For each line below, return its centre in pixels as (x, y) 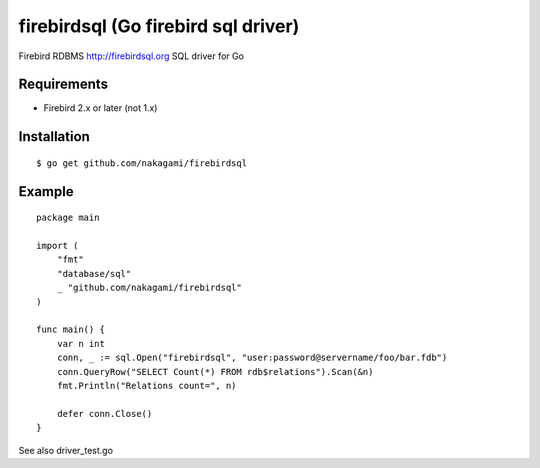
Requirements (63, 84)
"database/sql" (94, 273)
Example (46, 191)
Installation (54, 136)
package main (68, 218)
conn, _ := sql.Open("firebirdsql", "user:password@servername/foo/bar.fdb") (252, 358)
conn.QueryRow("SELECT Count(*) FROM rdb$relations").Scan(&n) (215, 371)
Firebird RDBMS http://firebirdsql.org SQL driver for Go (131, 56)
